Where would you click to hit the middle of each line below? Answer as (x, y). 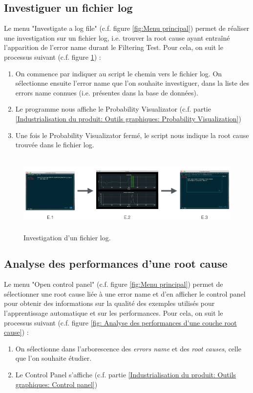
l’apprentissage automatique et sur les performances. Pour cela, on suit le (114, 313)
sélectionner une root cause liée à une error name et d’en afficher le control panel (125, 293)
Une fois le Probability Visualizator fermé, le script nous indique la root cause (132, 135)
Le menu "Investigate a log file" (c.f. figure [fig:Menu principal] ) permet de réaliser (127, 28)
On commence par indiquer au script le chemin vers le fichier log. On (119, 73)
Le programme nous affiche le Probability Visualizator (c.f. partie (113, 109)
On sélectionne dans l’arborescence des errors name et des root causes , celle (128, 348)
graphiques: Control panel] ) (56, 384)
